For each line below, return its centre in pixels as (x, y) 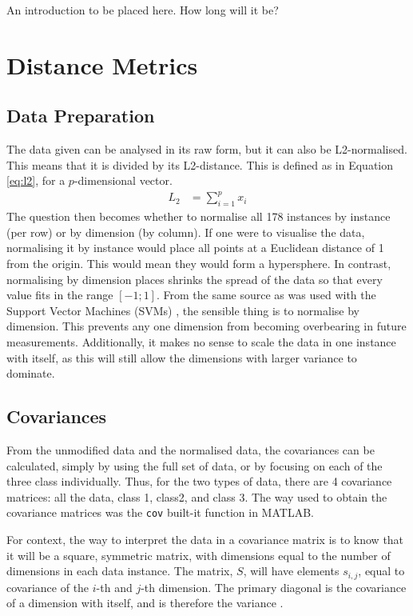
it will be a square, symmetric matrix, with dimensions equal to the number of (199, 555)
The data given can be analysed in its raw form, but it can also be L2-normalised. (207, 149)
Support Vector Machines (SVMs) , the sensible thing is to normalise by (183, 310)
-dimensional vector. (123, 180)
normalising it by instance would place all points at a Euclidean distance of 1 (195, 248)
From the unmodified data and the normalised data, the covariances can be (191, 450)
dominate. (31, 373)
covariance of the (48, 587)
